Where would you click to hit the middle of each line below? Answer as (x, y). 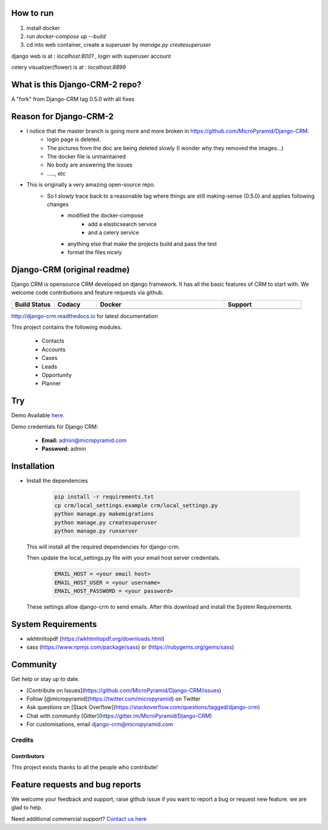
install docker (43, 28)
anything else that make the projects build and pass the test (142, 244)
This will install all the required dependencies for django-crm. (103, 547)
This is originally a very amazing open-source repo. (91, 185)
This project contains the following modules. (67, 327)
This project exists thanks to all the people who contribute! (84, 767)
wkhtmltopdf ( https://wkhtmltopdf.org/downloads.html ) (95, 638)
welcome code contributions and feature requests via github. (87, 292)
